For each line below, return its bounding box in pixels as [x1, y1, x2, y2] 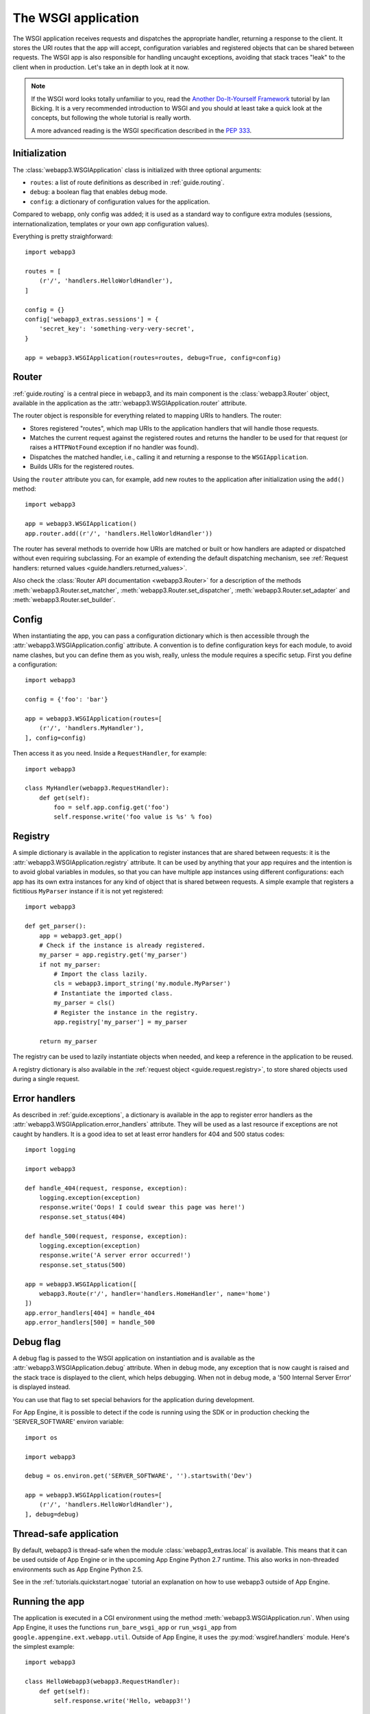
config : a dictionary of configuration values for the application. [29, 197, 210, 206]
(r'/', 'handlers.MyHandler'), [38, 724, 145, 732]
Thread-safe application [12, 1528, 119, 1539]
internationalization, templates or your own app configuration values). [12, 219, 209, 228]
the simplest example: [12, 1643, 75, 1651]
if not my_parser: [38, 961, 101, 968]
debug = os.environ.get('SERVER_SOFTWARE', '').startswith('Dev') [25, 1472, 253, 1480]
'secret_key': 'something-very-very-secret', [38, 325, 195, 333]
